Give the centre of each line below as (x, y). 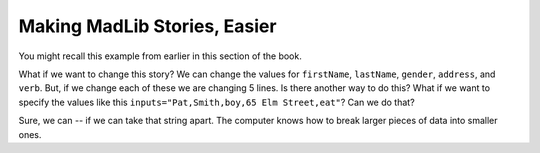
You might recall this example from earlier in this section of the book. (160, 56)
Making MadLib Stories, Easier (147, 26)
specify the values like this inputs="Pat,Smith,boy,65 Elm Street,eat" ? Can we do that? (216, 102)
